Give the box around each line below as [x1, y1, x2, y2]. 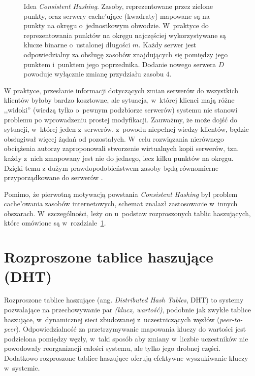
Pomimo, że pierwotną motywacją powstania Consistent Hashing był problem [4, 188, 238, 199]
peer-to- [220, 314, 243, 324]
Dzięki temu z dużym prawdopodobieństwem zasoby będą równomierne [4, 162, 219, 173]
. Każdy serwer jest [138, 39, 196, 50]
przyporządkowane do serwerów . [4, 172, 103, 183]
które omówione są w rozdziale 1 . [4, 218, 106, 228]
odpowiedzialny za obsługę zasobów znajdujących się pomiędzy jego [24, 49, 228, 59]
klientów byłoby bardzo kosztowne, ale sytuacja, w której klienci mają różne [4, 95, 235, 105]
